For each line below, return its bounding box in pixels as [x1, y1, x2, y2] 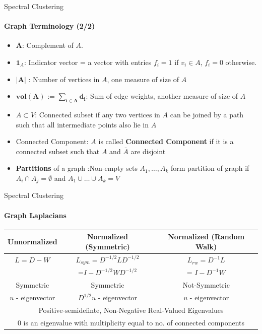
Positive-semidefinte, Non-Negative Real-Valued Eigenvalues [38, 304, 224, 315]
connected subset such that [16, 146, 100, 156]
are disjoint [130, 146, 166, 156]
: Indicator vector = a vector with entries [24, 56, 152, 67]
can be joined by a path [170, 109, 244, 119]
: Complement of [22, 40, 74, 50]
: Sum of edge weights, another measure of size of [86, 91, 238, 101]
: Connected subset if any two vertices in [35, 109, 160, 119]
